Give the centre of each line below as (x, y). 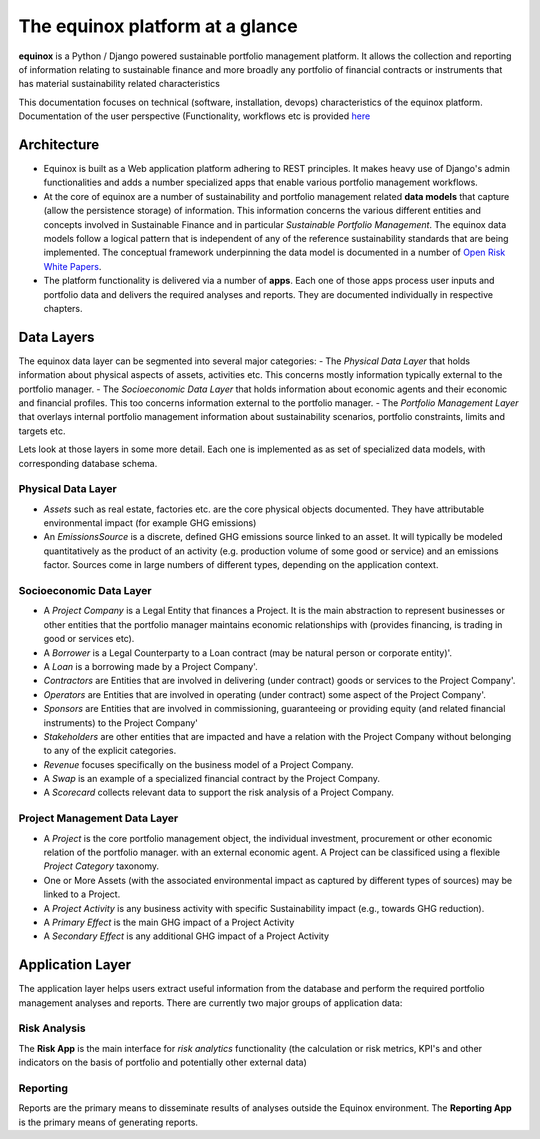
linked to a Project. (82, 894)
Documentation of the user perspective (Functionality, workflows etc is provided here (194, 116)
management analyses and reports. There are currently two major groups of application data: (210, 1002)
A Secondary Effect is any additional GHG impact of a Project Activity (186, 936)
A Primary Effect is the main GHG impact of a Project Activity (169, 922)
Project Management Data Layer (98, 818)
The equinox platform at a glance (158, 26)
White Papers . (72, 266)
